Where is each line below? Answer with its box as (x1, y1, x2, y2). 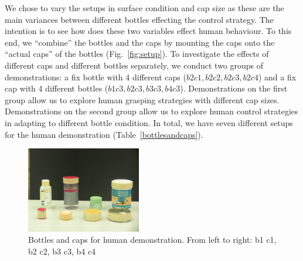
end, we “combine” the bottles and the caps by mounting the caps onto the (5, 36, 275, 48)
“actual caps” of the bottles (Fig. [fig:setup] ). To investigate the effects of (5, 48, 269, 60)
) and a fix (258, 70, 297, 83)
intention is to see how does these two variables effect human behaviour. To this (5, 25, 292, 37)
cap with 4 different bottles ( (5, 82, 108, 94)
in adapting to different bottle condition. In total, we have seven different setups (5, 116, 293, 128)
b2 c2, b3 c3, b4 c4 (28, 245, 96, 257)
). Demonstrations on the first (180, 82, 288, 94)
